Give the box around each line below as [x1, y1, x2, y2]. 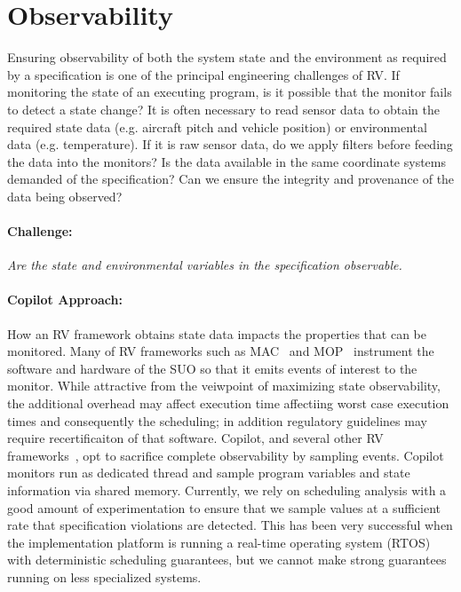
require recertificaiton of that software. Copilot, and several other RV [7, 429, 384, 447]
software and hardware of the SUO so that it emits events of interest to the [7, 359, 417, 377]
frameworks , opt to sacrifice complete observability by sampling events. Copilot [7, 446, 444, 464]
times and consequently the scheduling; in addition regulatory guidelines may [7, 411, 427, 430]
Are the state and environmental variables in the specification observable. [7, 256, 402, 274]
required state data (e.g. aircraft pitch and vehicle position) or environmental [7, 117, 427, 136]
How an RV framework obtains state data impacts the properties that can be [7, 324, 426, 343]
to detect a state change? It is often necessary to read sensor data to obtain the [7, 99, 441, 118]
